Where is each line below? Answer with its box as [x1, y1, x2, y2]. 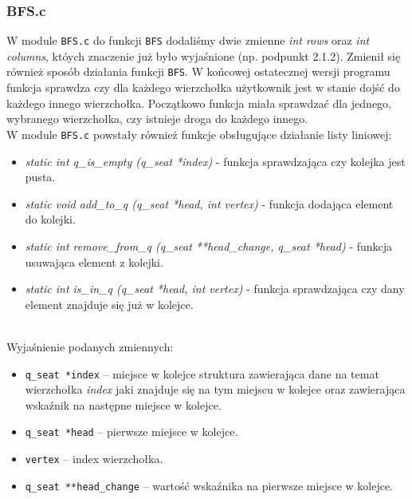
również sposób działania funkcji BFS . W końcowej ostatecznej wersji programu [6, 63, 390, 80]
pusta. [25, 168, 56, 185]
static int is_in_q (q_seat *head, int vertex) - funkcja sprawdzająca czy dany [25, 280, 405, 297]
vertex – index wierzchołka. [25, 450, 163, 466]
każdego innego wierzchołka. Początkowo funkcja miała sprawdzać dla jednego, [6, 94, 392, 111]
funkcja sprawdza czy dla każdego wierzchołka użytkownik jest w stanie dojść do [6, 79, 400, 96]
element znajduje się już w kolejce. [25, 295, 194, 312]
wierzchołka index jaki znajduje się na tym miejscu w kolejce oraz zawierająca [25, 381, 406, 398]
